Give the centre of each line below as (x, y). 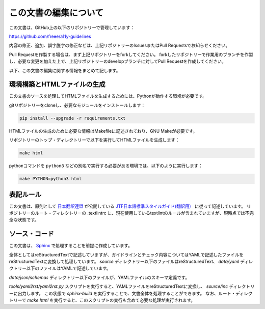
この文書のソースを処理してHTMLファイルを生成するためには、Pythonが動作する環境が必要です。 (108, 96)
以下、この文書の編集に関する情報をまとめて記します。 (65, 70)
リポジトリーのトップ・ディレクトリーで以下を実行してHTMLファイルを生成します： (94, 140)
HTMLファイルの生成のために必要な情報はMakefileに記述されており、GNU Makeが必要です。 (103, 131)
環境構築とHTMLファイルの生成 (57, 84)
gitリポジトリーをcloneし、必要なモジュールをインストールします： (77, 105)
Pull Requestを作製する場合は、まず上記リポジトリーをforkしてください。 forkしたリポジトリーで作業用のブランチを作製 (131, 55)
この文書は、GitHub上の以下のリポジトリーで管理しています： (72, 28)
